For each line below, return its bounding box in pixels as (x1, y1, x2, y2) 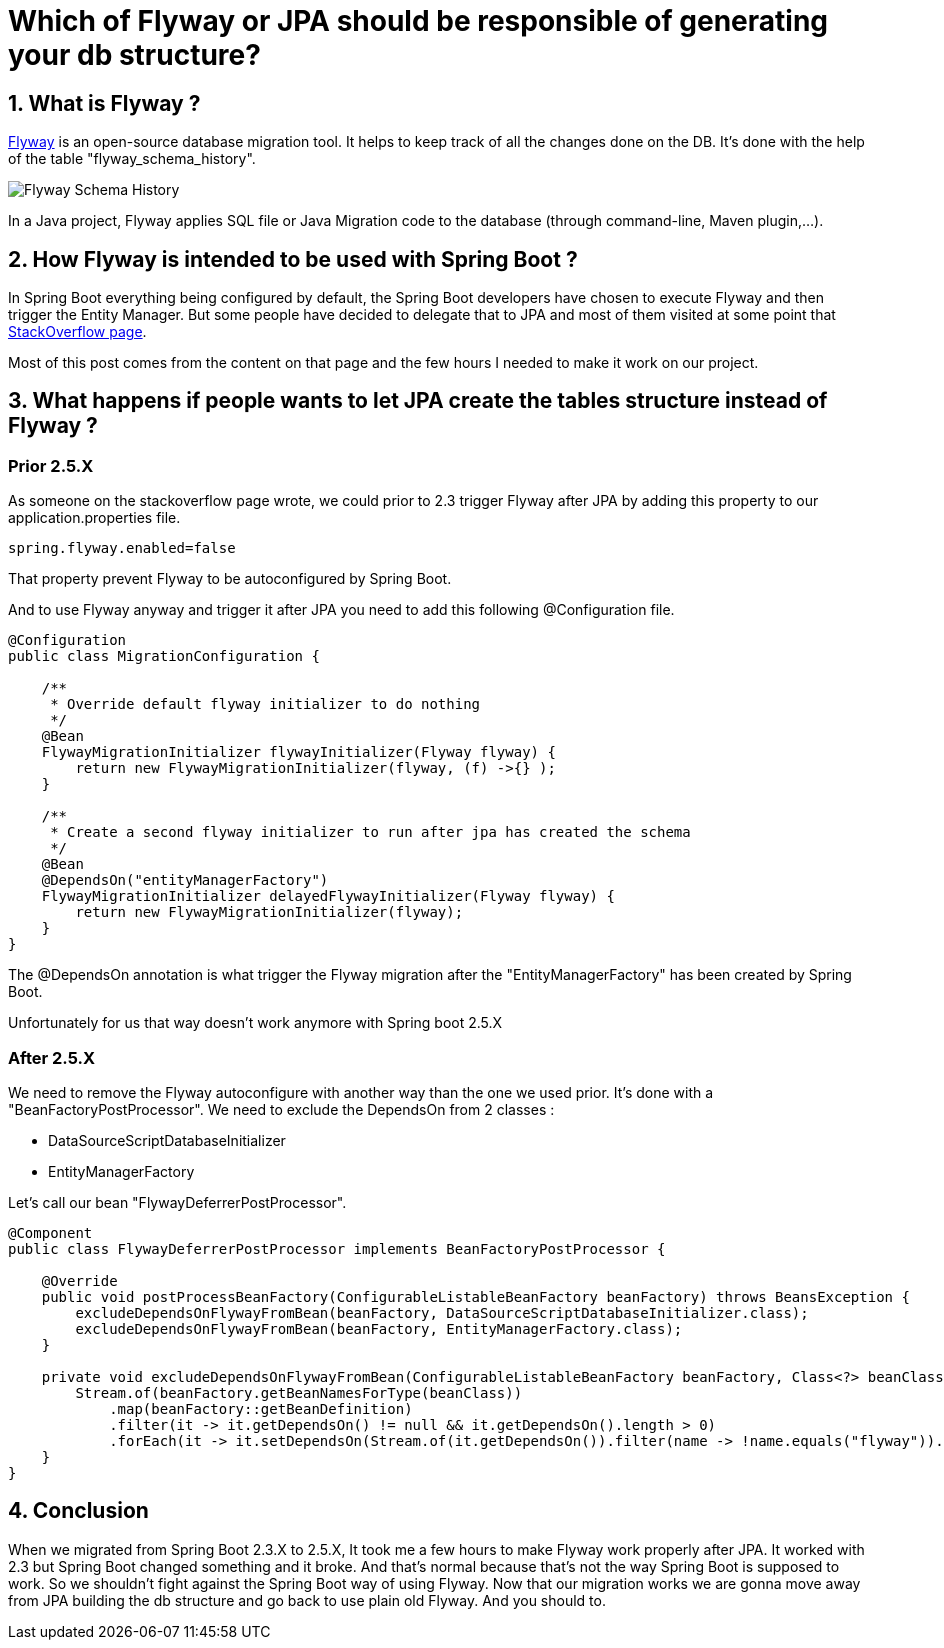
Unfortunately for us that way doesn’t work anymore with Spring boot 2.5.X (8, 1014, 503, 1032)
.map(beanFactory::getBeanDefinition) (109, 1400, 413, 1417)
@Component (8, 1224, 93, 1241)
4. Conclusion (8, 1498, 149, 1524)
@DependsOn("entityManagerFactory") (41, 872, 329, 889)
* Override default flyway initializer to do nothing (50, 696, 481, 713)
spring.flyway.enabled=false (8, 540, 236, 557)
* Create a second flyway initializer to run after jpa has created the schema (50, 824, 691, 841)
